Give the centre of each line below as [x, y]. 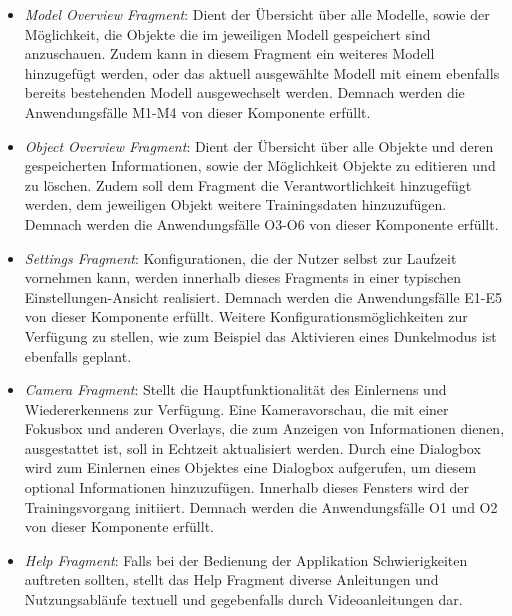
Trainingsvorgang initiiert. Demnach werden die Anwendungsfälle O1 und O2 [261, 506]
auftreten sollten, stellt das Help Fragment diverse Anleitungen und [231, 579]
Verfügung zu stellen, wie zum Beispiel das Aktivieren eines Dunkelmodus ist [260, 335]
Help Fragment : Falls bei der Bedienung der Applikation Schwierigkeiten [246, 559]
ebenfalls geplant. [78, 355]
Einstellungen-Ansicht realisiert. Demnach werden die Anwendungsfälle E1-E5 [263, 296]
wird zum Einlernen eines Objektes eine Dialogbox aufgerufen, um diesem [250, 467]
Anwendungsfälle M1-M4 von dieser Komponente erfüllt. [197, 111]
